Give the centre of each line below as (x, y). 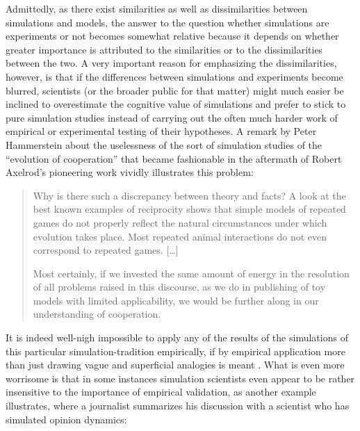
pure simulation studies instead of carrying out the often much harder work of (172, 117)
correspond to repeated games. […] (106, 250)
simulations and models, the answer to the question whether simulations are (167, 22)
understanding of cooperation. (97, 314)
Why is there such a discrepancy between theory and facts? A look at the (189, 195)
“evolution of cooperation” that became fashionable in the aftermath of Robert (174, 158)
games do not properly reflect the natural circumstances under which (180, 222)
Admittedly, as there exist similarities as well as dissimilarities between (157, 8)
